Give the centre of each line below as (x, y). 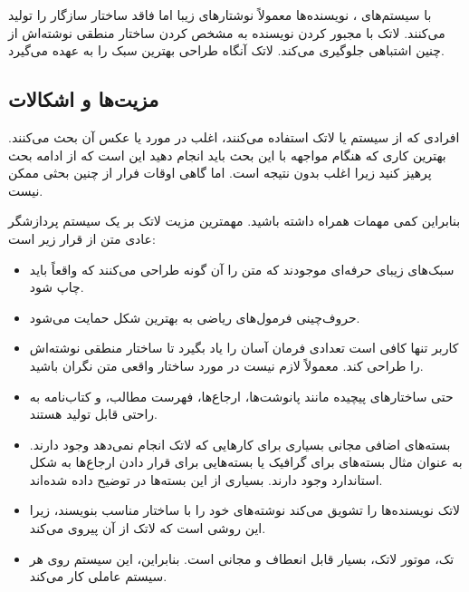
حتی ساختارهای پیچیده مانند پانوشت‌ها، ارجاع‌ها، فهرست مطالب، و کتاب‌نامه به (241, 396)
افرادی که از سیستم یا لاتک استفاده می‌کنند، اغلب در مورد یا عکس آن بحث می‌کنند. (234, 136)
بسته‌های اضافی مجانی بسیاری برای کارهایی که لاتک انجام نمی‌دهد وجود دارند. (240, 444)
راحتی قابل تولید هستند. (93, 414)
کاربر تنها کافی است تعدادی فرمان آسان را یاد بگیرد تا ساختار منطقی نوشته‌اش (244, 348)
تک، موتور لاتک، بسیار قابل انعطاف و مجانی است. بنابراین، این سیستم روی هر (242, 558)
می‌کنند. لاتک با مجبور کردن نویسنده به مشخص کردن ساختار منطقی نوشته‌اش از (227, 32)
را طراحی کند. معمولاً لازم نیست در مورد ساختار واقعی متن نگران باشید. (226, 365)
